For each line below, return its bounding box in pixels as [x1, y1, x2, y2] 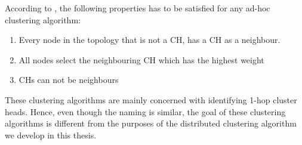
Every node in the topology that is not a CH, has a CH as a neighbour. [19, 33, 281, 46]
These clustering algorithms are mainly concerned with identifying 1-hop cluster [5, 93, 297, 106]
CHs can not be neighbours [19, 73, 119, 86]
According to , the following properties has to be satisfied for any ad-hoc [5, 2, 270, 14]
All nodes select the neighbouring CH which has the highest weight [19, 53, 264, 66]
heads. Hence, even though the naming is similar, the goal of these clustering [5, 105, 286, 118]
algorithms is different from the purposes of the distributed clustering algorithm [5, 117, 297, 129]
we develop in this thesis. [5, 128, 97, 141]
